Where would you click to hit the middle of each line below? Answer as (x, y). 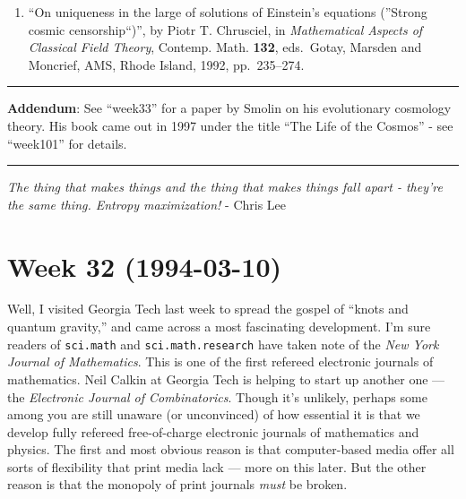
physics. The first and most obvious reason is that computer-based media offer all (231, 449)
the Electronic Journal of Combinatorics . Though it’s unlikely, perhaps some (217, 396)
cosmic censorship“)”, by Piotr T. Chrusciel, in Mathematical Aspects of (225, 29)
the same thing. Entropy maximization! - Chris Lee (147, 204)
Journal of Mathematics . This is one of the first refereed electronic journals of (220, 361)
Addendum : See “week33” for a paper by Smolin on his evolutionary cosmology (229, 108)
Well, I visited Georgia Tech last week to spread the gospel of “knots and (208, 309)
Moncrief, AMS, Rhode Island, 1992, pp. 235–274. (166, 64)
